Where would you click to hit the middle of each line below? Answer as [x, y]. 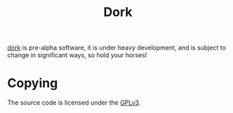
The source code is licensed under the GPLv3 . [74, 103]
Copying [33, 83]
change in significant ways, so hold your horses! [77, 55]
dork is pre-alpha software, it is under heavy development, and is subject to [117, 48]
